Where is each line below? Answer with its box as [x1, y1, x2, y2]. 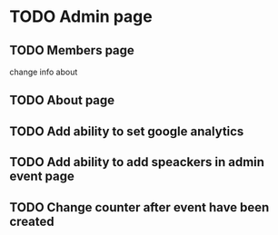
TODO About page [9, 93, 115, 108]
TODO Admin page [9, 6, 153, 27]
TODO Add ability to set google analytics [9, 123, 244, 139]
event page [9, 169, 75, 184]
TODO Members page [9, 43, 134, 58]
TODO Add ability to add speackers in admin [9, 154, 265, 170]
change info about [9, 66, 78, 77]
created [9, 213, 55, 229]
